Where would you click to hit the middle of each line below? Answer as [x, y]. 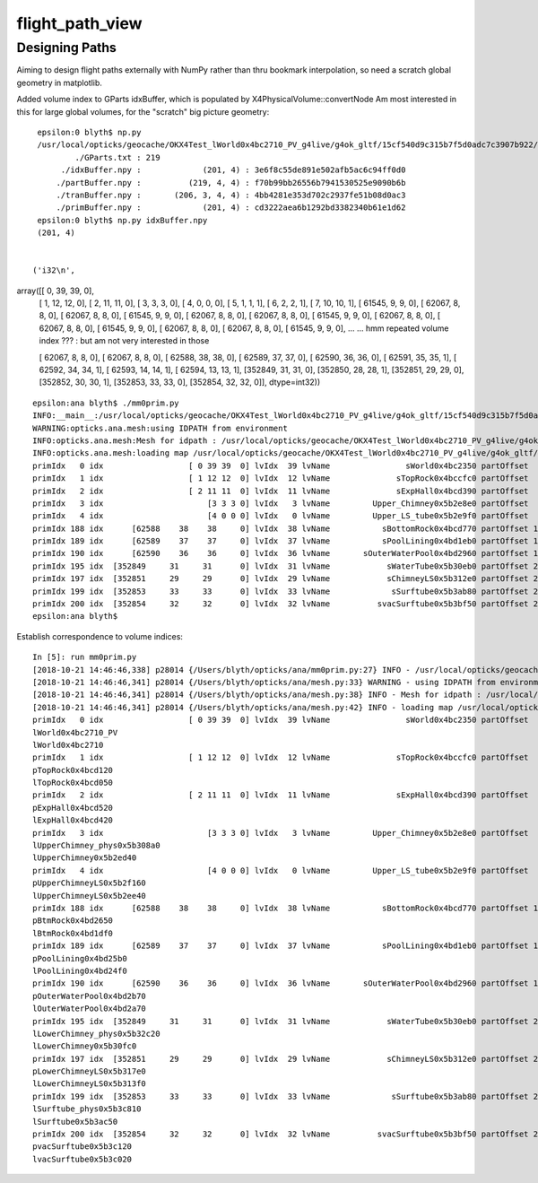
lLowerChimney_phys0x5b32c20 [96, 1033]
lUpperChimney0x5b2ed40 [85, 858]
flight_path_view [79, 23]
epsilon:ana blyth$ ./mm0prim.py [106, 403]
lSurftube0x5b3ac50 [75, 1122]
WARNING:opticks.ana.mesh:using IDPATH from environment [161, 428]
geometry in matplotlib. [60, 83]
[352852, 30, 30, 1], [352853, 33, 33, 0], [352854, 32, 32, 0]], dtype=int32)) [180, 382]
